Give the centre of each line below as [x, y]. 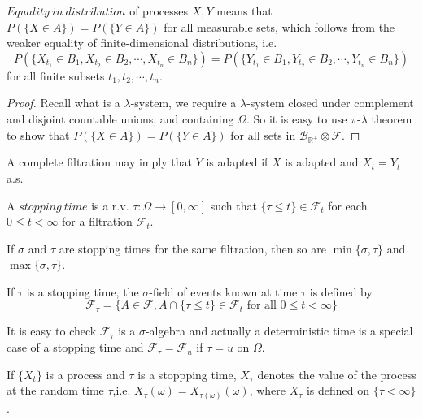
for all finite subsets [56, 75]
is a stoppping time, [187, 374]
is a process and [85, 374]
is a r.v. [110, 205]
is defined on [338, 390]
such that [233, 205]
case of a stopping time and [75, 347]
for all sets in [263, 134]
